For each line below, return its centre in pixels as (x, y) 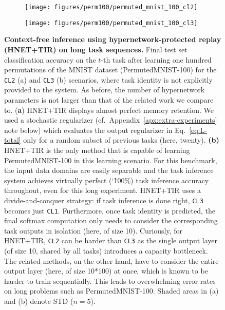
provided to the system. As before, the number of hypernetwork (105, 90)
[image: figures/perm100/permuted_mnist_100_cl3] (111, 23)
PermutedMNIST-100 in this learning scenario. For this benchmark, (111, 160)
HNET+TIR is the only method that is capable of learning (97, 150)
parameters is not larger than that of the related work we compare (109, 99)
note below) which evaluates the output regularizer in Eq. (95, 130)
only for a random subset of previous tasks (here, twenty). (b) (121, 140)
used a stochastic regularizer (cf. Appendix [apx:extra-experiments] (111, 120)
